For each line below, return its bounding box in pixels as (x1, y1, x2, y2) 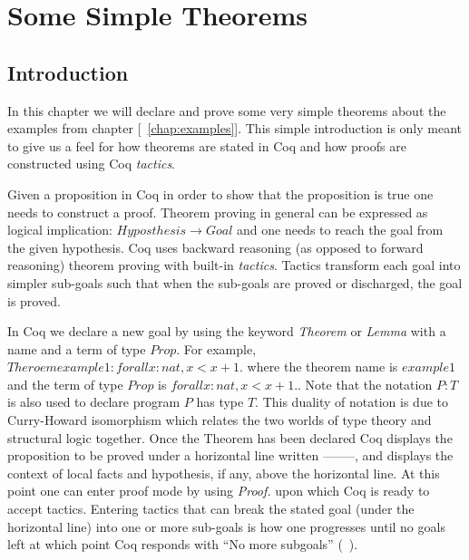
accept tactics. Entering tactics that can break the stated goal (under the (7, 499, 415, 518)
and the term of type (7, 374, 123, 393)
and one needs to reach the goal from (236, 220, 444, 239)
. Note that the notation (298, 374, 433, 393)
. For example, (176, 339, 257, 358)
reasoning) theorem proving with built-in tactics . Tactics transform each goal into (7, 256, 461, 275)
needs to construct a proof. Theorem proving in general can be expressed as (7, 202, 428, 221)
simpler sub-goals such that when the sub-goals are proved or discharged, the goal (7, 273, 463, 292)
